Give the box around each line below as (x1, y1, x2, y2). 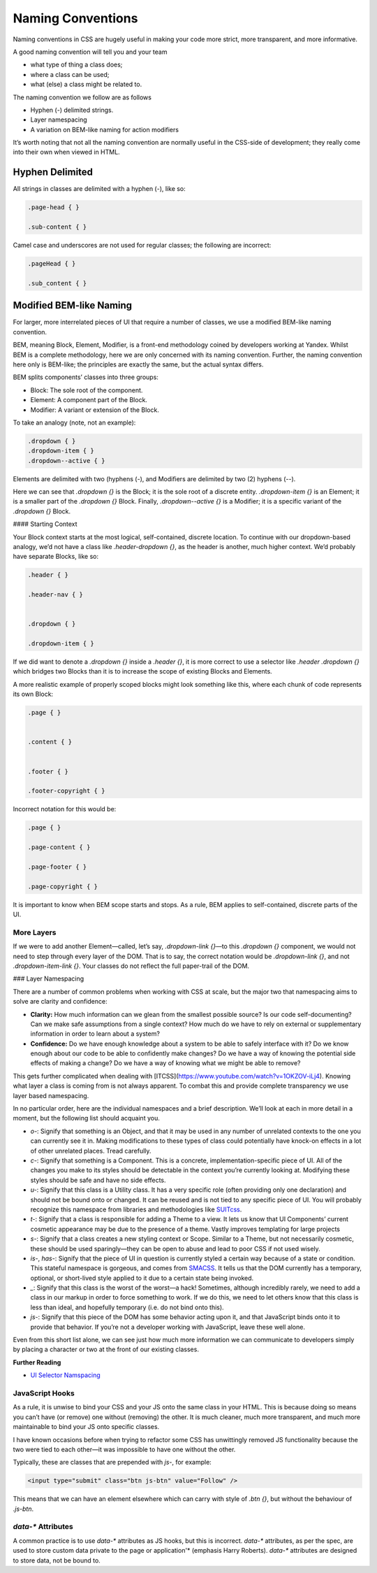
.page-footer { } (27, 862, 87, 871)
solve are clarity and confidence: (13, 997, 108, 1006)
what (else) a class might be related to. (30, 80, 142, 89)
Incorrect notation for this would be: (13, 805, 117, 813)
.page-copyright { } (27, 882, 98, 890)
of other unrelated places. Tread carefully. (30, 1146, 151, 1155)
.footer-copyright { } (27, 787, 105, 795)
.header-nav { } (27, 591, 84, 599)
